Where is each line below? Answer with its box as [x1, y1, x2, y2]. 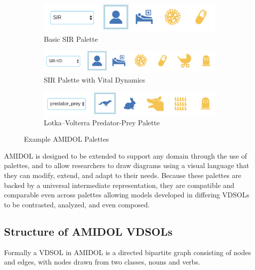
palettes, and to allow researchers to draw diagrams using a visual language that [4, 160, 250, 171]
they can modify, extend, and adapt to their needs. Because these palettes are [4, 170, 242, 180]
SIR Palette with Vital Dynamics [44, 75, 145, 85]
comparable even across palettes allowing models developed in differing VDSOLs [4, 189, 250, 200]
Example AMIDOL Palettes [24, 134, 109, 144]
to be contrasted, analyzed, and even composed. [4, 199, 150, 209]
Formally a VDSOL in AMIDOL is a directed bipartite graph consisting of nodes [4, 247, 251, 257]
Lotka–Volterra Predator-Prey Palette [44, 117, 160, 127]
